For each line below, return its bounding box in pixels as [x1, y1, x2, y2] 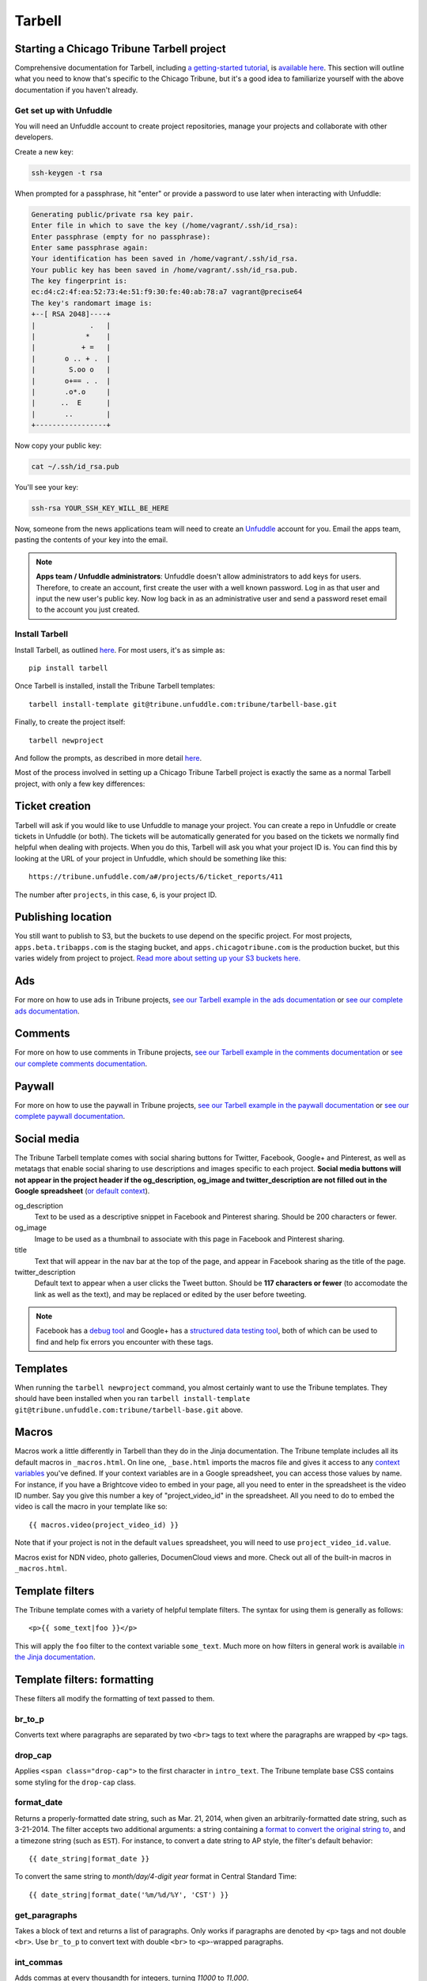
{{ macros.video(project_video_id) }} [28, 1520, 179, 1529]
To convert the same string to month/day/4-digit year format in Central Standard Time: [14, 1872, 297, 1881]
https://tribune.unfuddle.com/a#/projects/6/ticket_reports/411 [28, 872, 284, 881]
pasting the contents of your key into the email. [14, 535, 168, 544]
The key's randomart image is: [31, 298, 153, 307]
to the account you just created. [36, 605, 140, 614]
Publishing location [14, 910, 112, 924]
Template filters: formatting [14, 1673, 154, 1686]
